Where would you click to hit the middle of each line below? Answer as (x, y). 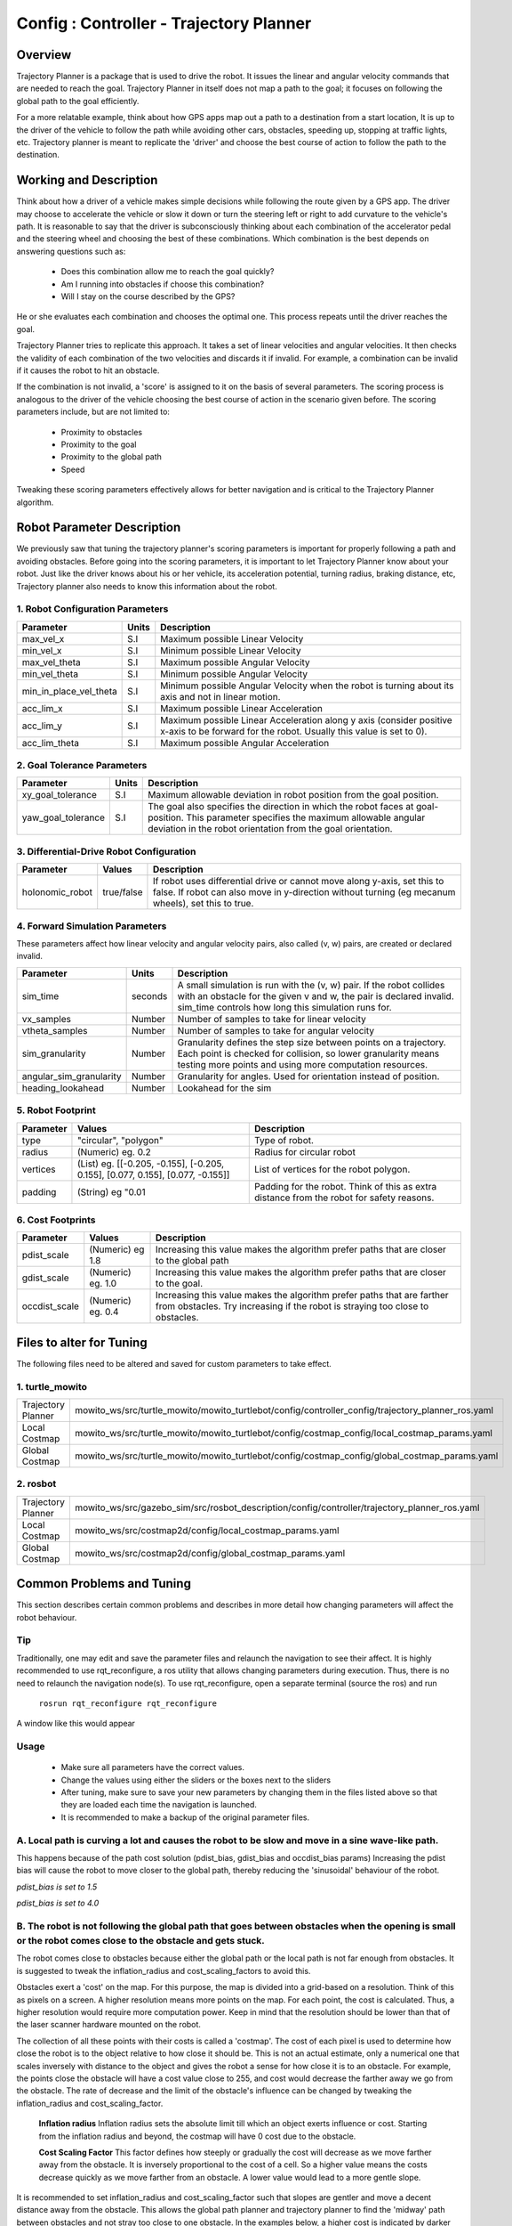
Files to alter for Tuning (82, 1342)
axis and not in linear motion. (220, 696)
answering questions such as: (71, 251)
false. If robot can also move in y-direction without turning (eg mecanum (304, 892)
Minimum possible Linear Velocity (231, 650)
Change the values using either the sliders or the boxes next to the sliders (196, 1780)
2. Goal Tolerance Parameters (82, 766)
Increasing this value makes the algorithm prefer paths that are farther (302, 1296)
